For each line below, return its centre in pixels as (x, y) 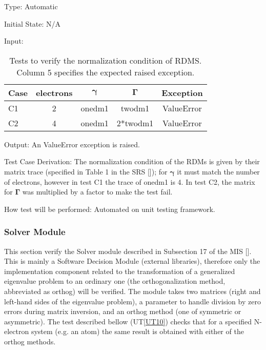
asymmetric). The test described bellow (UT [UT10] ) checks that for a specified (128, 321)
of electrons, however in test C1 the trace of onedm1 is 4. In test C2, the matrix (130, 181)
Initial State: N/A (33, 23)
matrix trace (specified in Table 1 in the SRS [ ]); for (86, 171)
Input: (14, 41)
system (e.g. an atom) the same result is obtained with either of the (137, 331)
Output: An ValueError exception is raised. (72, 144)
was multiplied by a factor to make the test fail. (97, 192)
